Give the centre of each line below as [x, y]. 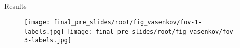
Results [15, 6]
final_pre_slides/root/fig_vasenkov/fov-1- [128, 22]
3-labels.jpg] [48, 40]
